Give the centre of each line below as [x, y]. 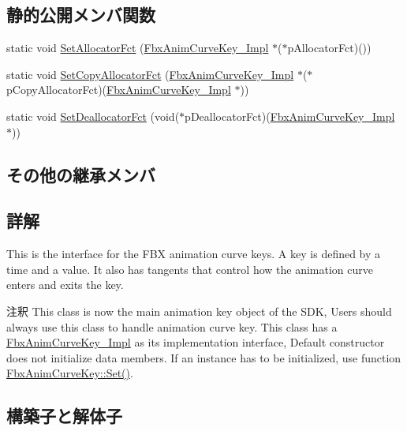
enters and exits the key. [65, 285]
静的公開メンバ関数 [81, 15]
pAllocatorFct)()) [329, 48]
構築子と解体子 [64, 416]
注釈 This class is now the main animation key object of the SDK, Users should [199, 311]
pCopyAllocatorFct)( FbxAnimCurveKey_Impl [119, 90]
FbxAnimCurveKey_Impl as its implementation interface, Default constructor [196, 342]
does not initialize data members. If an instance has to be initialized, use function [204, 357]
